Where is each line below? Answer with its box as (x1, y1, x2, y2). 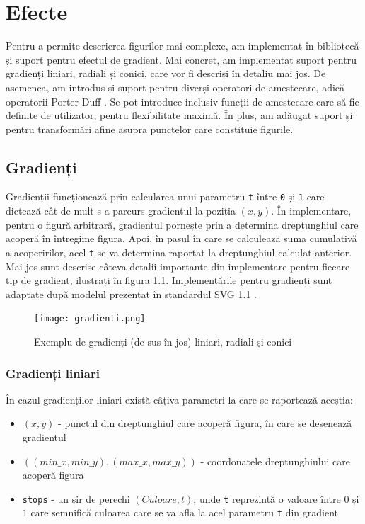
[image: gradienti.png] (34, 314, 146, 324)
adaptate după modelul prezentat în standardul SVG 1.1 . (6, 286, 257, 301)
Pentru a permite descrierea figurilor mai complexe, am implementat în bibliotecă (6, 38, 359, 53)
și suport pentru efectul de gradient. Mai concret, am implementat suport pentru (6, 52, 357, 67)
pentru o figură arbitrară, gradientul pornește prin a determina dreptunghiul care (6, 217, 359, 232)
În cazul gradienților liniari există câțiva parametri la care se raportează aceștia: (6, 392, 353, 406)
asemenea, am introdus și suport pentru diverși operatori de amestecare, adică (6, 79, 345, 94)
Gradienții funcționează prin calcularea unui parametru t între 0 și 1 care (6, 189, 325, 204)
